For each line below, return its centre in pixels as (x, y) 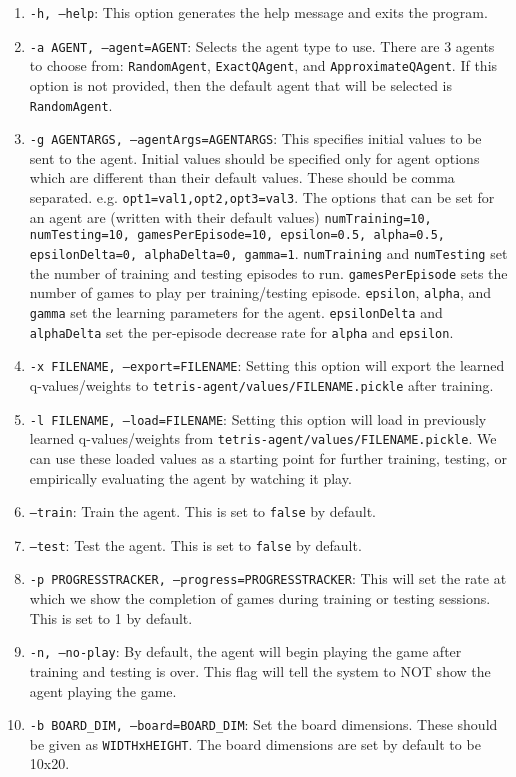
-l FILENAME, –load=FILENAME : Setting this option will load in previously (258, 418)
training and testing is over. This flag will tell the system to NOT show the (260, 670)
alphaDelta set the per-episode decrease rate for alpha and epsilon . (241, 331)
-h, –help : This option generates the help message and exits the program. (258, 12)
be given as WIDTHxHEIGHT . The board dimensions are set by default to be (255, 743)
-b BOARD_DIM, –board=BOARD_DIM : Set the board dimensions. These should (263, 724)
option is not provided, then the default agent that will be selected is (241, 84)
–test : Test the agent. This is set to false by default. (195, 544)
